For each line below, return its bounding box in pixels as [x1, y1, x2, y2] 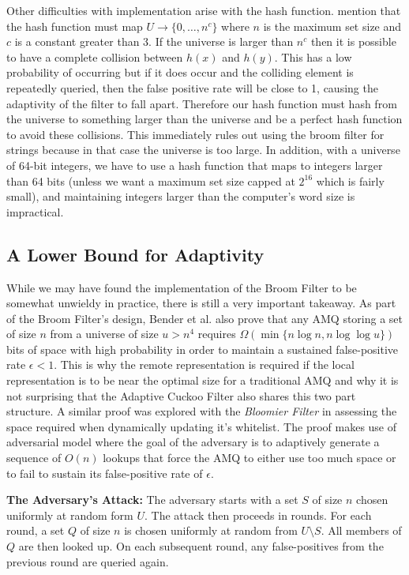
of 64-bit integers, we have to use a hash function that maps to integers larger [6, 156, 383, 173]
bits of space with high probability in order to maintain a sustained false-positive [6, 340, 399, 357]
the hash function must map [6, 17, 143, 34]
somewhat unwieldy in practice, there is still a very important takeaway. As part [6, 295, 396, 311]
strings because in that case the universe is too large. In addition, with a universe [6, 141, 400, 158]
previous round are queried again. [6, 553, 169, 569]
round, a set [6, 522, 65, 539]
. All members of [321, 522, 402, 539]
